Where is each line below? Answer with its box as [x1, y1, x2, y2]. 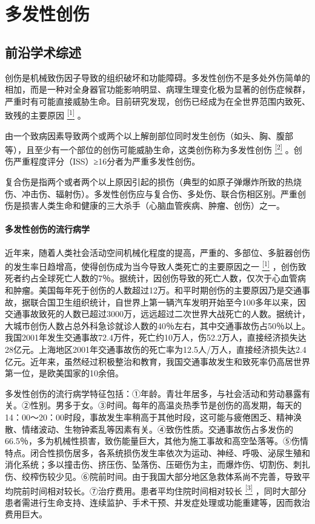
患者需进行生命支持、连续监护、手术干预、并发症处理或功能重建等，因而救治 [5, 496, 310, 508]
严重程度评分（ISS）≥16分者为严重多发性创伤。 [13, 155, 201, 168]
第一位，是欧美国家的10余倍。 [5, 367, 124, 379]
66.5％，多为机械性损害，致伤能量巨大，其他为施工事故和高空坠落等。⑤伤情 [5, 434, 308, 447]
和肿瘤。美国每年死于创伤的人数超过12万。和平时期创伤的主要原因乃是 [5, 284, 285, 296]
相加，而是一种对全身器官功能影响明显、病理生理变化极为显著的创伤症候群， [5, 83, 310, 96]
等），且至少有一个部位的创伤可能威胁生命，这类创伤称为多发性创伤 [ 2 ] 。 [5, 142, 294, 156]
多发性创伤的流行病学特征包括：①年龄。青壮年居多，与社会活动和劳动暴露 [5, 387, 302, 399]
